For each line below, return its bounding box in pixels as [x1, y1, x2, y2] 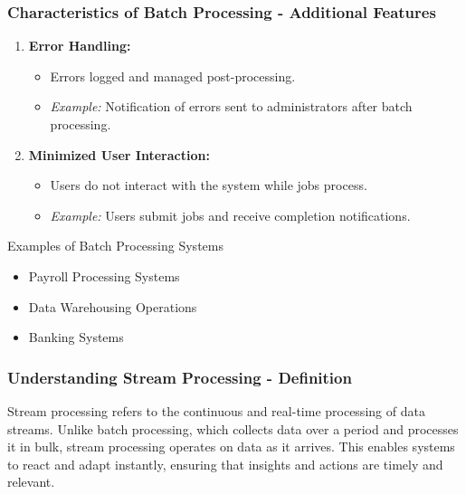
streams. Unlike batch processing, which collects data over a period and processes [7, 419, 459, 438]
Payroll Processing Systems [28, 266, 180, 285]
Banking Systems [28, 328, 124, 347]
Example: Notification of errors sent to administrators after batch [50, 97, 413, 116]
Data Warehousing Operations [28, 297, 197, 316]
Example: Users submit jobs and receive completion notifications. [50, 205, 411, 224]
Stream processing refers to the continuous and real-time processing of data [7, 401, 425, 420]
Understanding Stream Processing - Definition [7, 366, 352, 388]
